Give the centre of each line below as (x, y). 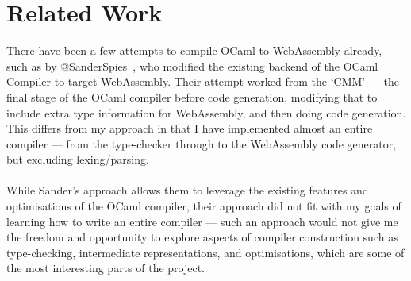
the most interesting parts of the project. (106, 268)
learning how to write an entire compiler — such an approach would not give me (202, 221)
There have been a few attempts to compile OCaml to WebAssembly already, (194, 50)
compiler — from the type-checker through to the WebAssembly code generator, (202, 143)
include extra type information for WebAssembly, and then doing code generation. (206, 112)
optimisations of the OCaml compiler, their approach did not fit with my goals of (204, 206)
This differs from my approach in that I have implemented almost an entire (190, 128)
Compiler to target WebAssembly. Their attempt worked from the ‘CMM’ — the (203, 81)
